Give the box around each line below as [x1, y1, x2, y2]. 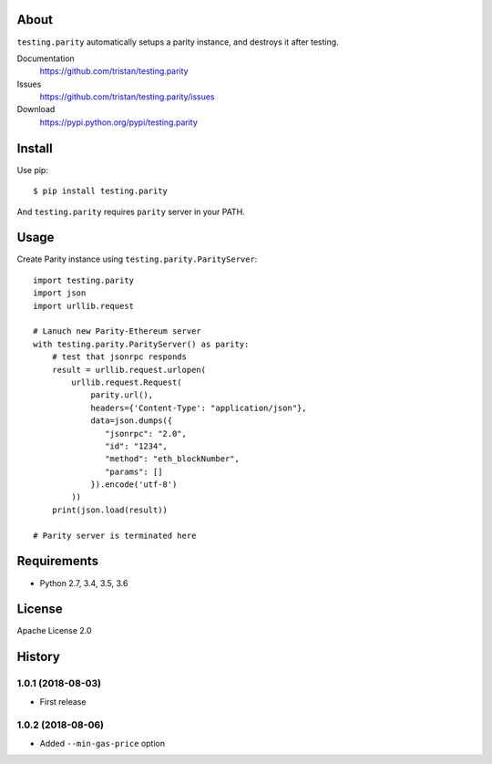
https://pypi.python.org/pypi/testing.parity [39, 117, 198, 128]
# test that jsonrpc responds [51, 352, 187, 362]
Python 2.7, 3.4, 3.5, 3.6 [39, 577, 128, 588]
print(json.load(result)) [51, 504, 169, 515]
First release [39, 696, 87, 707]
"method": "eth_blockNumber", [105, 454, 241, 464]
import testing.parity [33, 274, 135, 285]
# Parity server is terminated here [33, 530, 197, 541]
